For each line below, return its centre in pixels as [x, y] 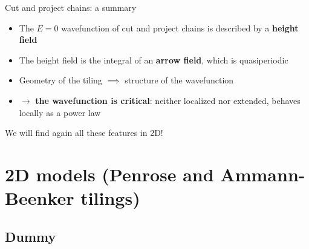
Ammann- [263, 174]
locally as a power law [60, 112]
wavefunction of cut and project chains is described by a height [180, 27]
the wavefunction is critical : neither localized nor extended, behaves [168, 100]
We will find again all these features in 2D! [84, 133]
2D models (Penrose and [109, 174]
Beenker [40, 198]
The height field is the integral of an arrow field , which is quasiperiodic [154, 60]
